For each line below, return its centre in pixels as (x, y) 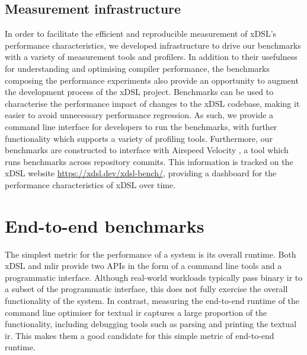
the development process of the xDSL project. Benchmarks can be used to (139, 92)
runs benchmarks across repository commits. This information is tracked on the (149, 161)
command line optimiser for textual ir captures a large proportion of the (136, 312)
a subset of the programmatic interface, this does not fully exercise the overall (146, 289)
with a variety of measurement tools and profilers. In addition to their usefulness (151, 57)
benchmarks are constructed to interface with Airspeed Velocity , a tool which (147, 150)
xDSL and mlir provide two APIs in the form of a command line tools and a (143, 266)
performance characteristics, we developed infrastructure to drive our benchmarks (153, 45)
